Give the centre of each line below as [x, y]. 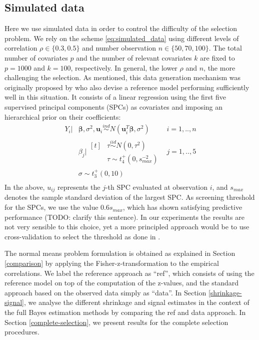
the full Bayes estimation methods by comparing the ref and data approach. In [125, 312]
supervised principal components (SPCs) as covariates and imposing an [114, 106]
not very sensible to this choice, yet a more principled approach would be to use [127, 227]
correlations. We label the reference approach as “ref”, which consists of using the [129, 273]
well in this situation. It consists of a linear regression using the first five [115, 97]
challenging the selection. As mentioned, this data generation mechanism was [123, 77]
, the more [219, 67]
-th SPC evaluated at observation [156, 187]
